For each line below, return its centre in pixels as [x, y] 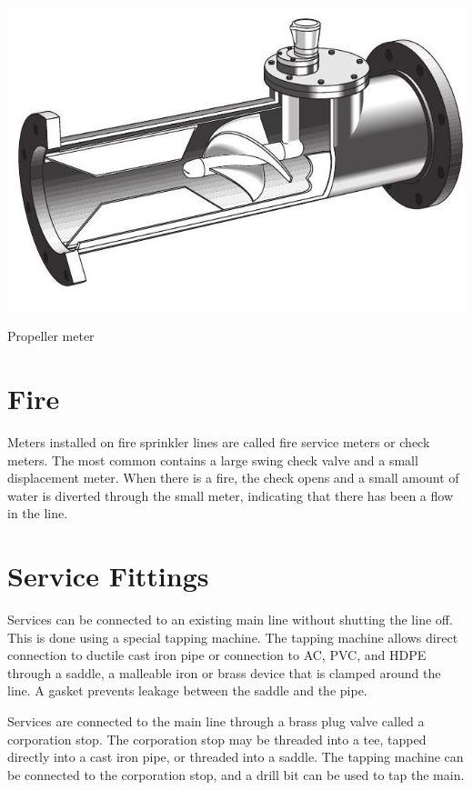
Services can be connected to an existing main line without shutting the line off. [230, 620]
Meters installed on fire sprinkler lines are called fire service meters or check [219, 442]
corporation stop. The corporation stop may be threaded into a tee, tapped [217, 739]
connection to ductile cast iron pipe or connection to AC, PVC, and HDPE [217, 655]
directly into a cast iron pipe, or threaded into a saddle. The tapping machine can [236, 757]
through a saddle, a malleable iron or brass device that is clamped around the [224, 672]
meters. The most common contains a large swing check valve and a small [213, 460]
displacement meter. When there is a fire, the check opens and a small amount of [233, 478]
